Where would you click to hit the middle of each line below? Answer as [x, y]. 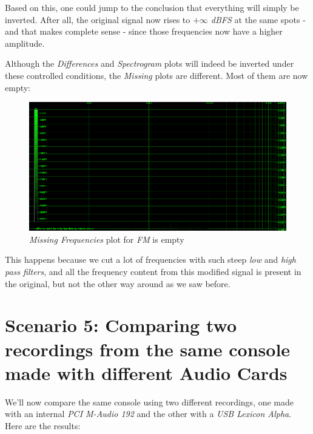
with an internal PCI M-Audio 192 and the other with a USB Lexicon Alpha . [148, 414]
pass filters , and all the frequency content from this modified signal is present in [153, 271]
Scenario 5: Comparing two [121, 325]
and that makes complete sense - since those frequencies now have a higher [144, 31]
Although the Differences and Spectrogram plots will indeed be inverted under [150, 63]
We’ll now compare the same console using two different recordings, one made [150, 402]
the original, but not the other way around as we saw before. [118, 283]
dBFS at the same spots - [258, 19]
